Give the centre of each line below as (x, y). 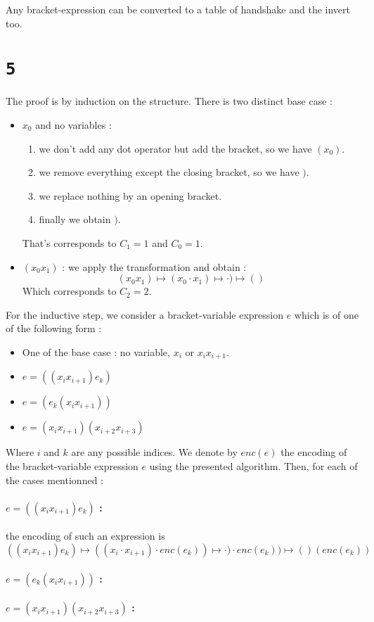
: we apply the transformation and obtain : (154, 266)
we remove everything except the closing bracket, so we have (169, 172)
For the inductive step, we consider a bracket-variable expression (145, 314)
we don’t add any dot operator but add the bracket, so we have (175, 148)
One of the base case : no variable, (96, 351)
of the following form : (54, 328)
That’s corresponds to (69, 243)
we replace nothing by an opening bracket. (130, 195)
